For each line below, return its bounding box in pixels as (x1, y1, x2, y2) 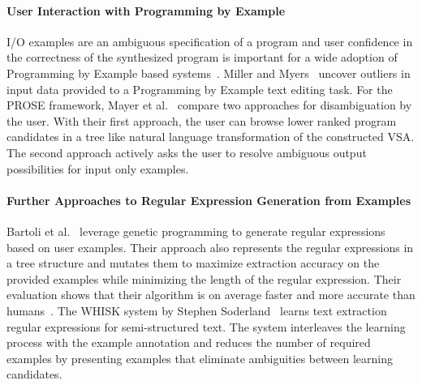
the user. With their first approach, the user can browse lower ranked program (6, 112, 397, 129)
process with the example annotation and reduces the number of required (6, 334, 371, 351)
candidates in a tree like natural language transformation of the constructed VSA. (6, 128, 415, 145)
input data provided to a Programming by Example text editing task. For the (6, 80, 393, 97)
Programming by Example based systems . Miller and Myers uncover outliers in (6, 64, 411, 81)
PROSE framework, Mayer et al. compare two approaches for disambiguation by (6, 96, 412, 113)
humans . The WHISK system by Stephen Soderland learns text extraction (6, 302, 387, 319)
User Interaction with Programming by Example (6, 2, 286, 19)
